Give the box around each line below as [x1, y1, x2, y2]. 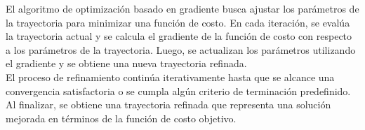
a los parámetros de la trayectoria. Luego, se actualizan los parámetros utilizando [6, 42, 356, 57]
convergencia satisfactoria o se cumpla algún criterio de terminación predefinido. [6, 83, 351, 98]
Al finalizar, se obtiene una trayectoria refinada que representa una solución [6, 97, 331, 112]
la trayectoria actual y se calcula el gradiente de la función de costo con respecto [6, 29, 352, 43]
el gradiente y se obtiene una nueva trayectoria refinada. [6, 56, 247, 71]
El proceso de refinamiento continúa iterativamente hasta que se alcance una [6, 69, 335, 84]
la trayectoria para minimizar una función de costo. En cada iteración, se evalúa [6, 15, 350, 29]
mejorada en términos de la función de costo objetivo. [6, 110, 237, 125]
